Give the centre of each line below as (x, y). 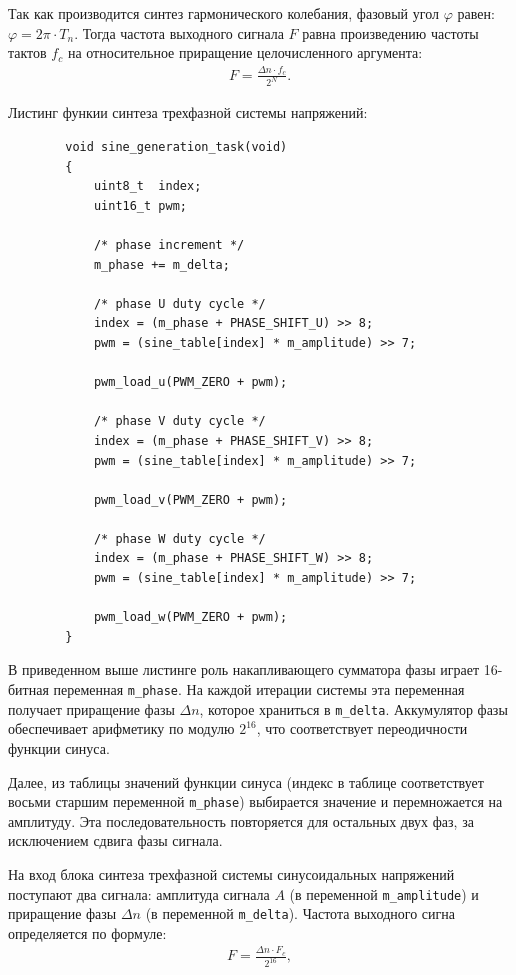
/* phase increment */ (169, 244)
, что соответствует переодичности (362, 728)
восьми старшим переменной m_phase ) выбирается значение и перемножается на (255, 801)
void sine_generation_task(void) (176, 147)
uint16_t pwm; (140, 205)
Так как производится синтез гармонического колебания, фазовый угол (223, 13)
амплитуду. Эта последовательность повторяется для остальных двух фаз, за (241, 820)
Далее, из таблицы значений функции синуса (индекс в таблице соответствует (246, 781)
